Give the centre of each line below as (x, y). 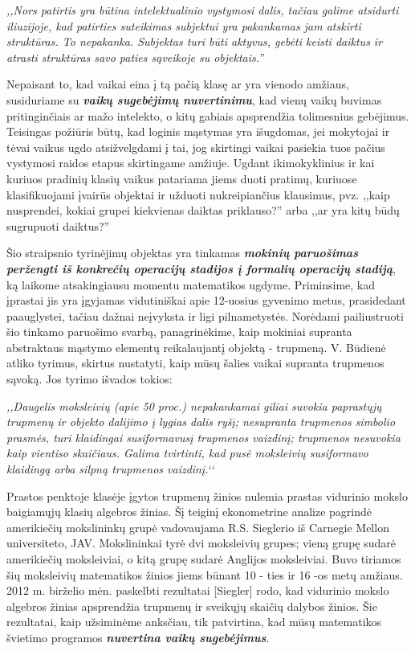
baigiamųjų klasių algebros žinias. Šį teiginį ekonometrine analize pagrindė (189, 512)
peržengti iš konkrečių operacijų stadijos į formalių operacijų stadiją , (201, 268)
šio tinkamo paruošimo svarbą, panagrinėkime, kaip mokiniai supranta (179, 332)
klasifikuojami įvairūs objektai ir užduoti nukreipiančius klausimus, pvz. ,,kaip (198, 194)
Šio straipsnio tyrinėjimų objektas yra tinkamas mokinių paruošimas (182, 253)
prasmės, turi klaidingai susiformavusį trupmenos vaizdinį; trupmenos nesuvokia (203, 437)
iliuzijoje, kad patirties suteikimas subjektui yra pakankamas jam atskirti (184, 25)
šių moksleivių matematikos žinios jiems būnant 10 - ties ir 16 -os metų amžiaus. (205, 574)
